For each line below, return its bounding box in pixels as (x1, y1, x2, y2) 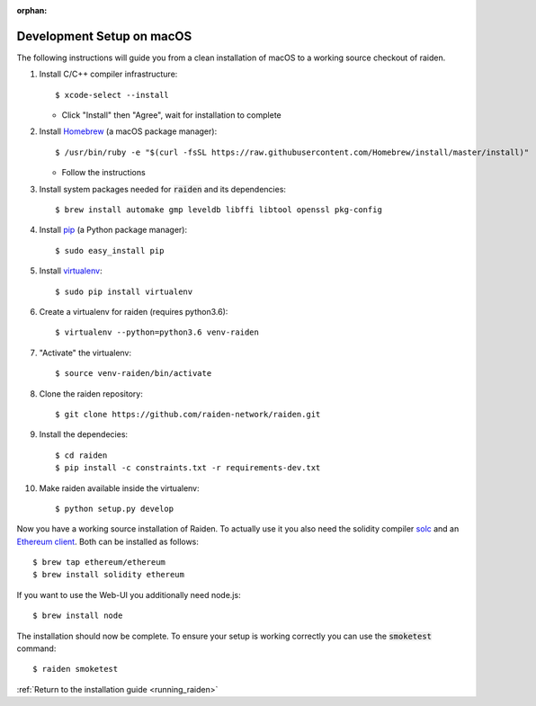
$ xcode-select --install (55, 90, 170, 100)
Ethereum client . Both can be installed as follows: (16, 536, 200, 547)
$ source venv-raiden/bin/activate (55, 369, 212, 379)
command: (16, 643, 57, 654)
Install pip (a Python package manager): (39, 225, 188, 236)
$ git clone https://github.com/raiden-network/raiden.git (55, 409, 321, 419)
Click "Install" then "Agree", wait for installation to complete (61, 110, 282, 121)
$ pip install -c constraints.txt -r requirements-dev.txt (55, 463, 321, 473)
